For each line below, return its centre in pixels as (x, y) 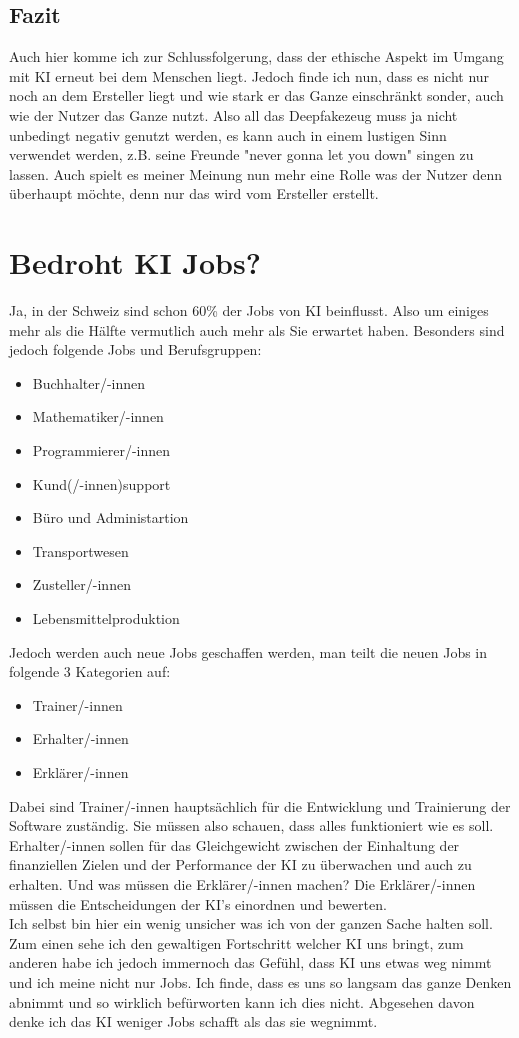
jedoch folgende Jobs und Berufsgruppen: (135, 349)
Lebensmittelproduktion (106, 618)
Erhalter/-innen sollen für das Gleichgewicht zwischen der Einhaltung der (234, 844)
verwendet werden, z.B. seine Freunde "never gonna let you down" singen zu (241, 154)
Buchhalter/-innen (89, 382)
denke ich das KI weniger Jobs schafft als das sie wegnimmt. (193, 1021)
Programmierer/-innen (101, 450)
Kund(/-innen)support (101, 483)
